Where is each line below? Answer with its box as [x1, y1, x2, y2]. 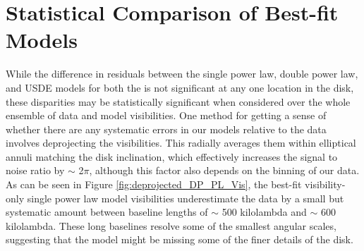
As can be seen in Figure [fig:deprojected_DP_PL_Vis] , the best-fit [6, 177, 302, 192]
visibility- [305, 177, 346, 192]
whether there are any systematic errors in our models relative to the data [6, 121, 327, 136]
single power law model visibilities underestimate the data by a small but [27, 190, 344, 205]
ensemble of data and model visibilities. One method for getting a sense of [6, 108, 327, 123]
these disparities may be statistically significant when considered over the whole [6, 94, 351, 109]
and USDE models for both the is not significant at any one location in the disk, [6, 80, 354, 94]
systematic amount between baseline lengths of [6, 204, 208, 219]
